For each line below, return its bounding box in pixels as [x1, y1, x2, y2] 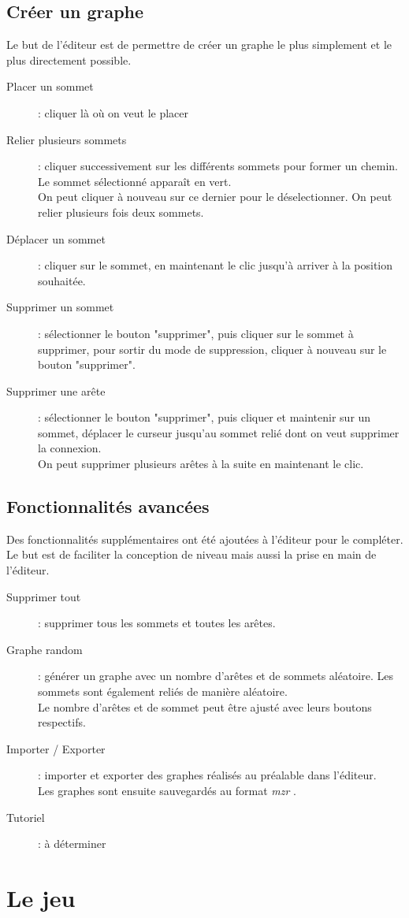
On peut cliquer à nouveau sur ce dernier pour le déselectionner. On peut [38, 188, 392, 205]
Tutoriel [6, 808, 45, 825]
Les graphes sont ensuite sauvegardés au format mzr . [38, 782, 296, 798]
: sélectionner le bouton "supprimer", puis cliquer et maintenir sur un [38, 409, 371, 426]
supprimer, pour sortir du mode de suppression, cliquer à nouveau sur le [38, 340, 387, 357]
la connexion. [38, 440, 102, 456]
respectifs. [38, 714, 86, 730]
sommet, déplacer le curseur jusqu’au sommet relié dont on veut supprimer [38, 424, 400, 440]
